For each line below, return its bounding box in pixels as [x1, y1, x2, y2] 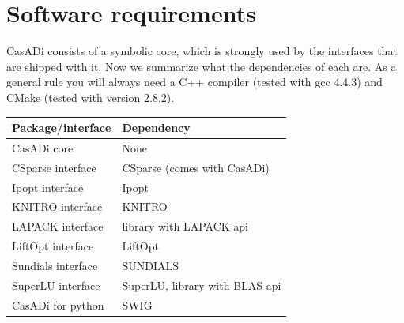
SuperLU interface [12, 276, 100, 293]
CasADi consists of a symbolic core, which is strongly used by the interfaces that [6, 43, 398, 59]
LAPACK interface [12, 218, 104, 235]
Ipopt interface [12, 178, 84, 195]
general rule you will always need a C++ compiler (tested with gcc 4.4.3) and [6, 73, 383, 90]
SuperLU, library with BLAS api [122, 276, 281, 293]
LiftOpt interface [12, 238, 94, 254]
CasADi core [12, 139, 74, 156]
